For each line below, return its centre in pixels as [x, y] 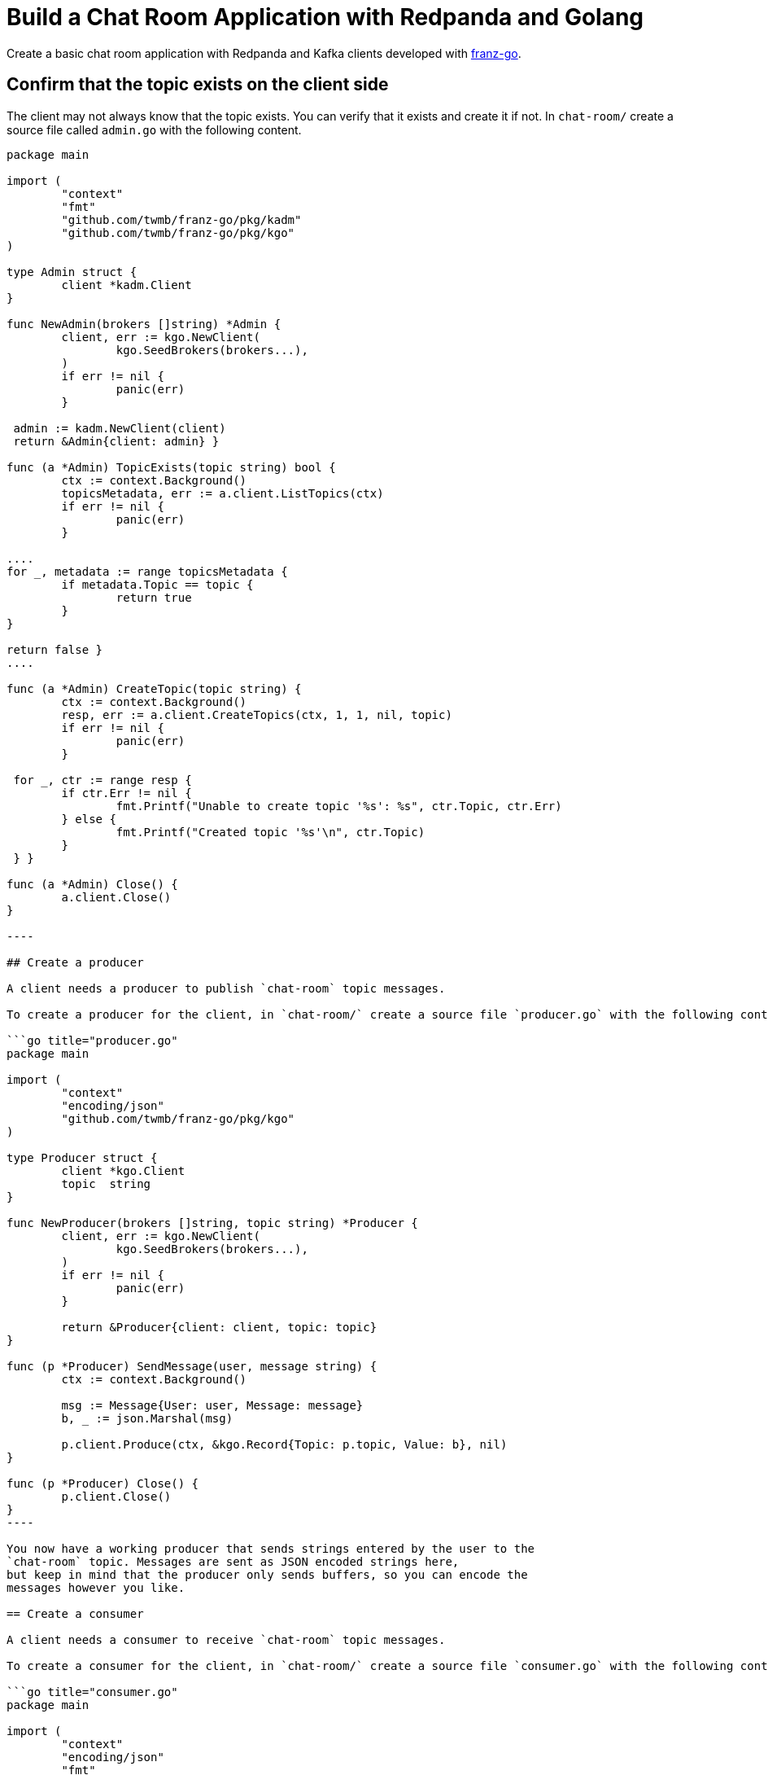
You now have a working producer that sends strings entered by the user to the [271, 1548]
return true [154, 597]
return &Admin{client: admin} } [116, 441]
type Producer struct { [82, 1157]
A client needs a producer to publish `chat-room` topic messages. [226, 988]
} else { [89, 819]
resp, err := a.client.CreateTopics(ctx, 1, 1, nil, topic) [257, 714]
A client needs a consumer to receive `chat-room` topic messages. [226, 1639]
